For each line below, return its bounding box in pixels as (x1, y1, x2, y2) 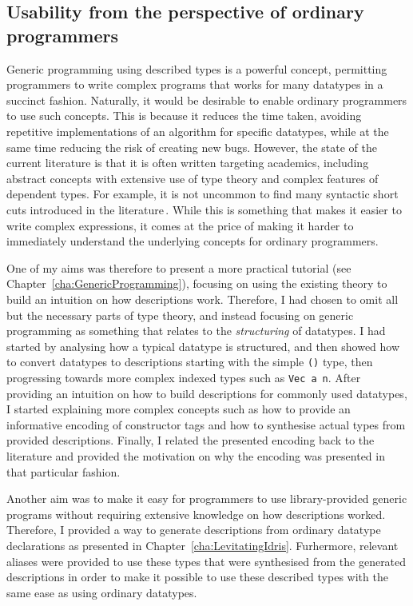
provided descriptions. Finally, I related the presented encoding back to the (6, 432, 375, 449)
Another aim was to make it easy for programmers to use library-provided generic (6, 490, 407, 507)
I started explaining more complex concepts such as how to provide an (6, 401, 351, 417)
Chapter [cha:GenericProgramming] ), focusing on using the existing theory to (6, 275, 387, 292)
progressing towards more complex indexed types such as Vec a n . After (6, 369, 361, 385)
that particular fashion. (6, 463, 121, 480)
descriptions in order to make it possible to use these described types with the (6, 568, 388, 585)
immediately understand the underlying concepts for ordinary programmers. (6, 233, 379, 249)
